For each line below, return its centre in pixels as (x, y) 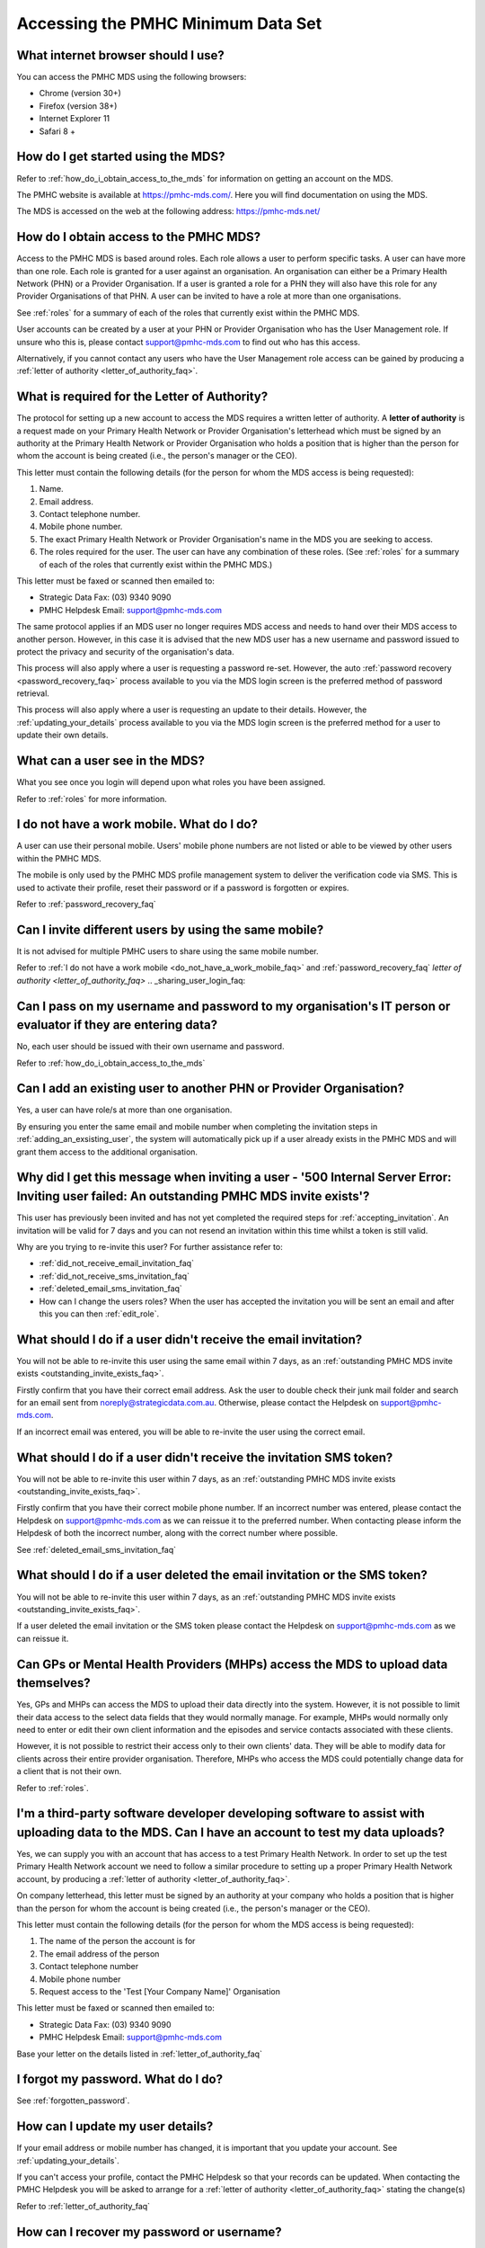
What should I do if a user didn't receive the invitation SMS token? (205, 1457)
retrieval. (33, 693)
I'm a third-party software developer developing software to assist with (221, 1813)
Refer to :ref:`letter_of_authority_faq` (84, 2206)
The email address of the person (99, 1954)
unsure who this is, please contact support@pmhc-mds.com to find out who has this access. (189, 342)
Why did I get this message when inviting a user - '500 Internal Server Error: (234, 1178)
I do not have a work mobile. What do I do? (137, 824)
